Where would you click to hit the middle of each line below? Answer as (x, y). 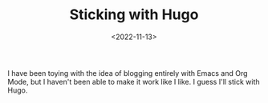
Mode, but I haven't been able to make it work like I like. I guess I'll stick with (134, 81)
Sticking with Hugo (134, 15)
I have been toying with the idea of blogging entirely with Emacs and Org (128, 73)
